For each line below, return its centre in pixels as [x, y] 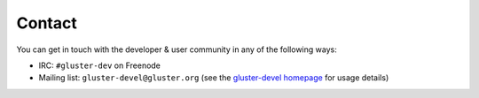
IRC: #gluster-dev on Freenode [100, 65]
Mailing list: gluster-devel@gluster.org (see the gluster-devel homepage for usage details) [214, 78]
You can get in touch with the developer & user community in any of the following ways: [177, 49]
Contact [47, 23]
